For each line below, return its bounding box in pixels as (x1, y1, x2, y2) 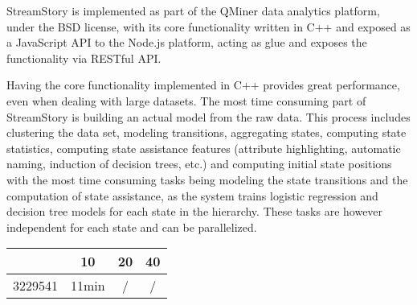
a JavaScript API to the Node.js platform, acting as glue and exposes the (6, 34, 367, 51)
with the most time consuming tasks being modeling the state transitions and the (6, 171, 408, 188)
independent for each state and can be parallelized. (6, 218, 257, 235)
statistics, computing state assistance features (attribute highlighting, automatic (6, 139, 401, 156)
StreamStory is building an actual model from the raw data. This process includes (6, 108, 411, 125)
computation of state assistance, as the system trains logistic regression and (6, 187, 378, 204)
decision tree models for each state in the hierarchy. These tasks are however (6, 203, 383, 220)
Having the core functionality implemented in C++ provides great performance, (6, 76, 400, 93)
